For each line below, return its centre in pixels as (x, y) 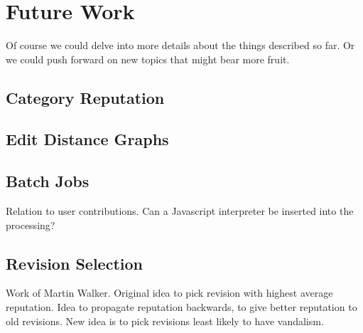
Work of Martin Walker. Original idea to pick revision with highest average (169, 293)
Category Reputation (85, 97)
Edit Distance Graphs (87, 139)
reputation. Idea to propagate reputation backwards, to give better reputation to (181, 307)
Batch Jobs (48, 181)
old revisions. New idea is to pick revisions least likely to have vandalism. (165, 321)
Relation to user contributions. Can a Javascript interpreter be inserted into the (180, 211)
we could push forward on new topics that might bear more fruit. (148, 59)
